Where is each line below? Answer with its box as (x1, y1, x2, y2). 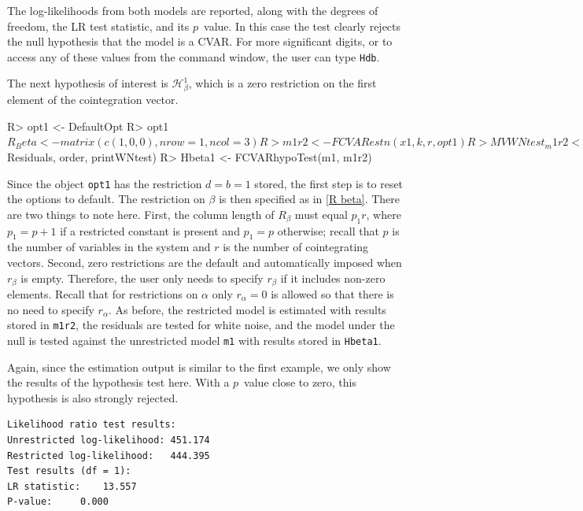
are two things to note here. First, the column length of (7, 206, 275, 222)
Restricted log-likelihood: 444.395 (7, 450, 210, 461)
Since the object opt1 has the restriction (7, 175, 202, 191)
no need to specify (7, 301, 94, 317)
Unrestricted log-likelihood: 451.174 (7, 434, 210, 446)
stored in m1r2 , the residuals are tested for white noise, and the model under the (7, 317, 395, 333)
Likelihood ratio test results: (7, 419, 176, 431)
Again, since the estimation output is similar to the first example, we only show (7, 358, 391, 375)
